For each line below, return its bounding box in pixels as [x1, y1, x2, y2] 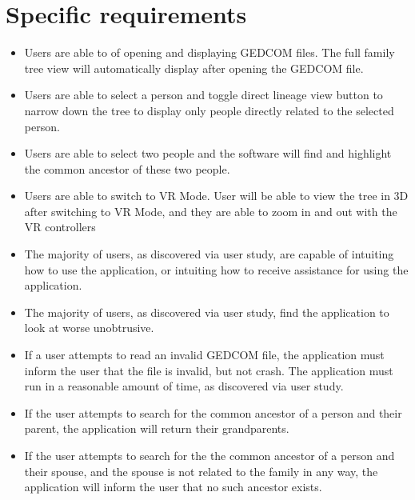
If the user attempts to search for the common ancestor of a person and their [24, 404, 402, 421]
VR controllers [24, 218, 96, 235]
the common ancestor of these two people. [24, 160, 230, 177]
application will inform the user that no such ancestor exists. [24, 478, 322, 495]
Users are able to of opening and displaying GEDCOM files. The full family [24, 44, 395, 61]
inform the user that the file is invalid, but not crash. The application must [24, 362, 393, 378]
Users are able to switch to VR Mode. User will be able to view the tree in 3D [24, 187, 409, 204]
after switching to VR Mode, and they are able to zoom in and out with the [24, 202, 397, 219]
